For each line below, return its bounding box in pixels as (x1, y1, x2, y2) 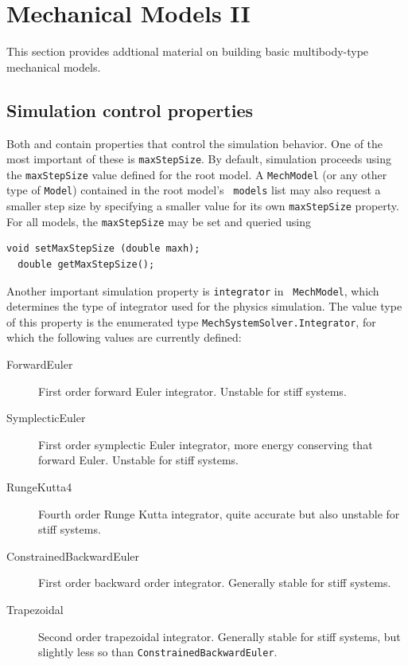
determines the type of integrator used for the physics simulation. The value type (6, 298, 402, 315)
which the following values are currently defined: (6, 329, 242, 346)
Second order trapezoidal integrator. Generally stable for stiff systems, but (38, 628, 401, 644)
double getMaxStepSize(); (17, 258, 155, 270)
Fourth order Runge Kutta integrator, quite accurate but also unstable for (38, 505, 400, 522)
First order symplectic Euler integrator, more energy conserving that (38, 436, 373, 452)
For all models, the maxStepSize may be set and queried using (6, 213, 311, 229)
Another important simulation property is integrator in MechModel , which (6, 282, 379, 299)
